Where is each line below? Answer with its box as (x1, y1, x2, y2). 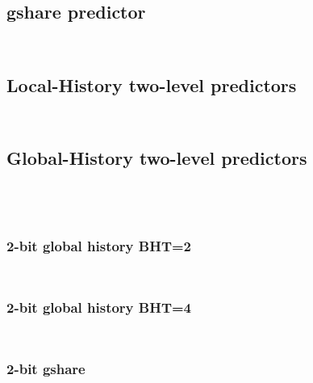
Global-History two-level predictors (6, 145, 307, 170)
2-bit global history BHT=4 (6, 297, 192, 317)
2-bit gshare (6, 358, 86, 378)
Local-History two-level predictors (6, 72, 297, 97)
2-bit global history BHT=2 (6, 235, 192, 255)
